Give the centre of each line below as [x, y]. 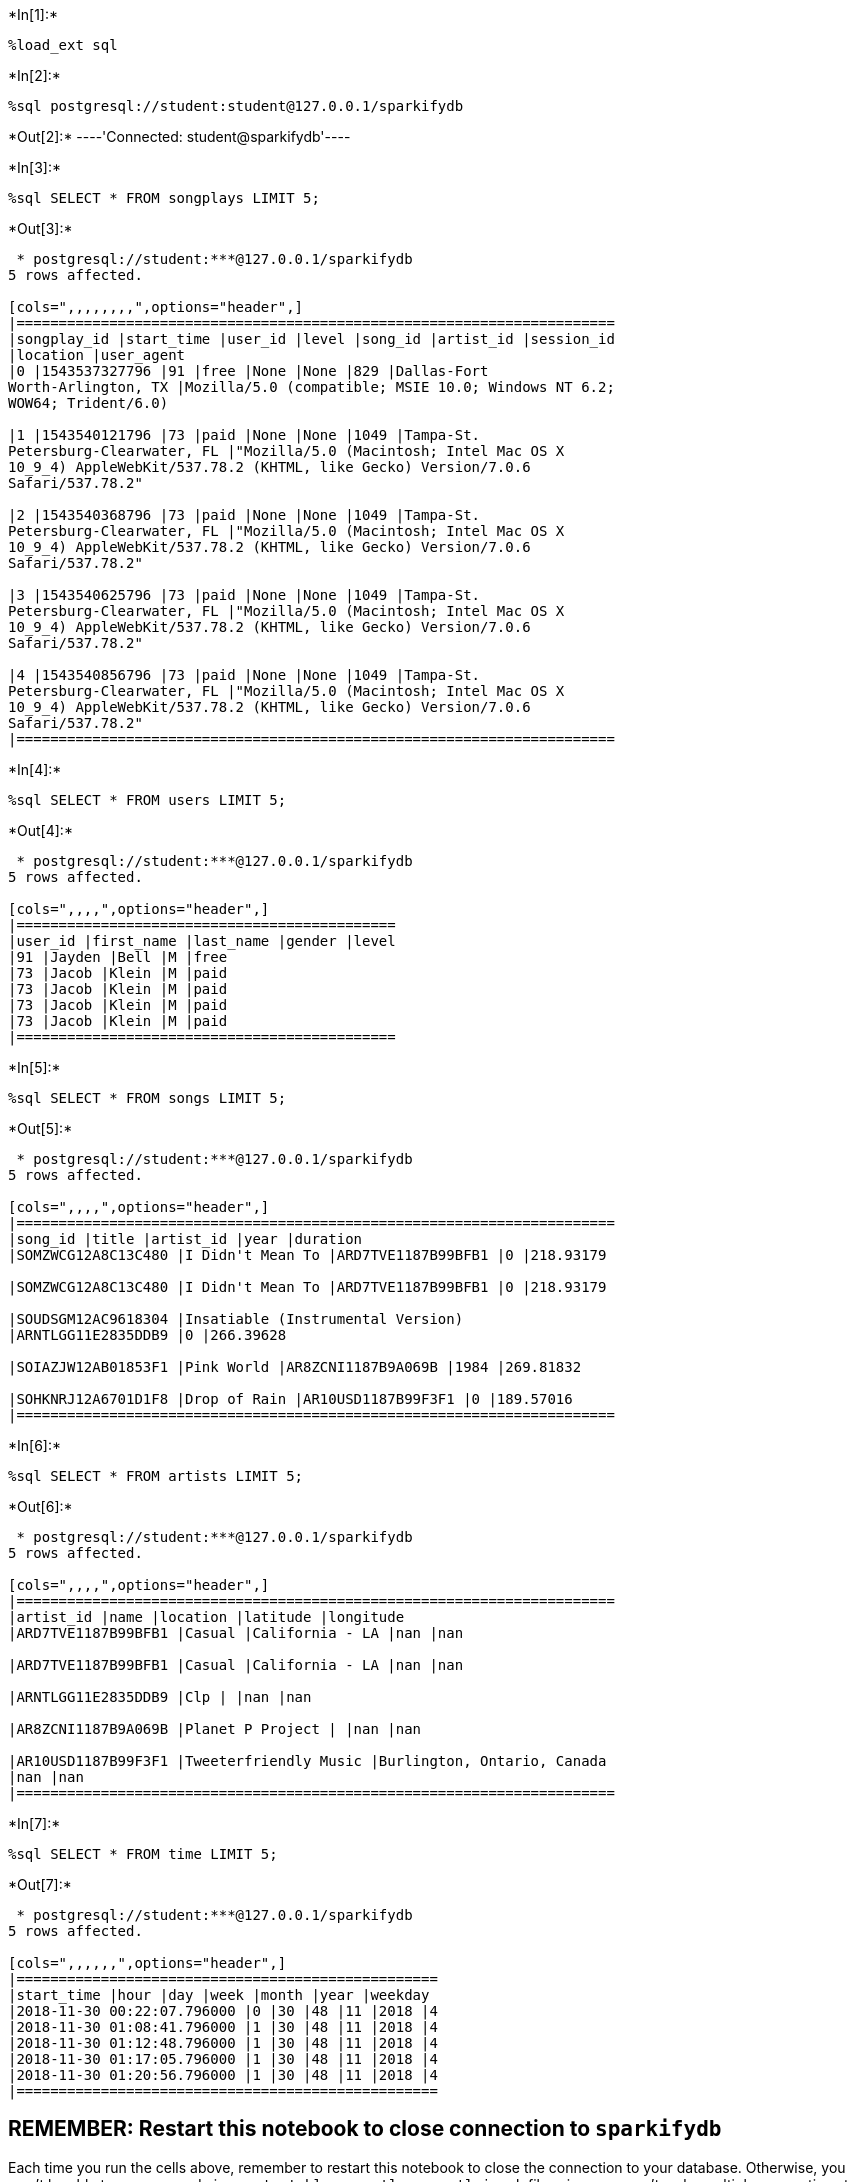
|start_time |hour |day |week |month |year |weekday [219, 1995]
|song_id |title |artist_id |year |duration [185, 1239]
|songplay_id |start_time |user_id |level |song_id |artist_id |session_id [311, 339]
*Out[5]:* [40, 1128]
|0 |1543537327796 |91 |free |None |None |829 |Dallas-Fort [248, 371]
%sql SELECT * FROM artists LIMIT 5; [156, 1476]
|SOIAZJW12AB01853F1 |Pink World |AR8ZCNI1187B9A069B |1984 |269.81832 [295, 1367]
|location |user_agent [97, 355]
